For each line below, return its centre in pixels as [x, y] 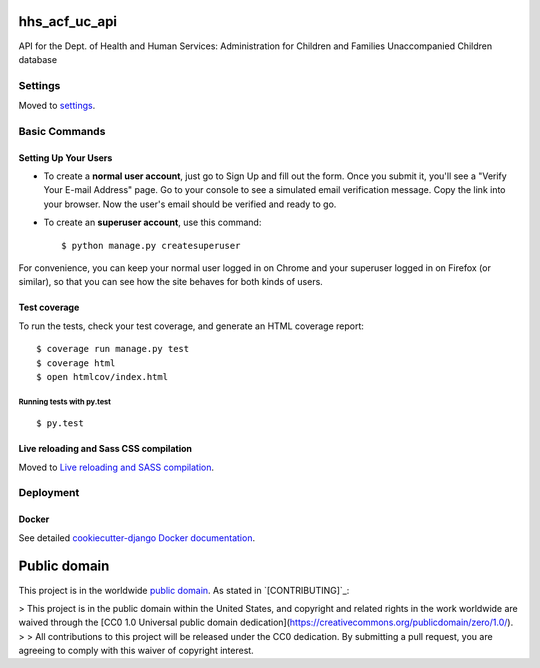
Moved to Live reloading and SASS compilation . [116, 467]
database [38, 59]
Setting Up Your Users [65, 157]
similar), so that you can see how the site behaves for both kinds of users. [171, 282]
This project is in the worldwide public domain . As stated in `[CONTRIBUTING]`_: [184, 590]
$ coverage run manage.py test [113, 349]
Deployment [49, 493]
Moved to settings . [57, 106]
